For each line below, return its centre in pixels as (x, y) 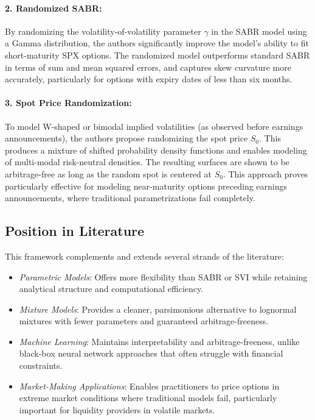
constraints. (41, 365)
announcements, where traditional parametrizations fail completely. (130, 198)
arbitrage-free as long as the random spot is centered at (108, 173)
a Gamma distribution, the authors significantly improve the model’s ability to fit (157, 43)
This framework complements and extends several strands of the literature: (144, 256)
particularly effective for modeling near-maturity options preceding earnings (146, 186)
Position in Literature (75, 231)
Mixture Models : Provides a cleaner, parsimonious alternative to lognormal (158, 309)
